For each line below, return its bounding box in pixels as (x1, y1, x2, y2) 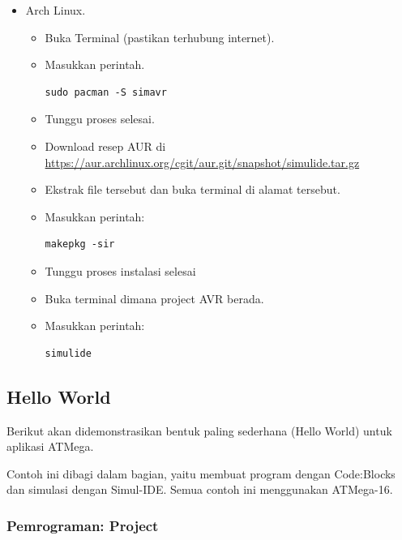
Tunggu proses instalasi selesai (45, 262, 196, 279)
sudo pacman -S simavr (45, 86, 167, 98)
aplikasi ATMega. (6, 438, 94, 455)
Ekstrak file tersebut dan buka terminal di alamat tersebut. (45, 181, 340, 198)
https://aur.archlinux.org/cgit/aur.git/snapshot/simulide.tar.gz (45, 153, 360, 170)
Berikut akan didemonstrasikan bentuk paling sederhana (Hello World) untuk (6, 422, 392, 439)
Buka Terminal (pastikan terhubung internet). (45, 28, 275, 45)
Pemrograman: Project (6, 515, 159, 535)
